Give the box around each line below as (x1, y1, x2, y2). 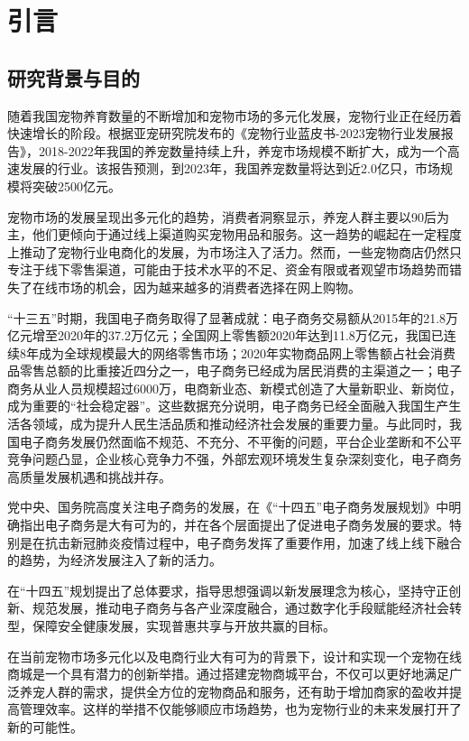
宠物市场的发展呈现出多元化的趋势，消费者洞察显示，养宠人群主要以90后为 (7, 207, 449, 226)
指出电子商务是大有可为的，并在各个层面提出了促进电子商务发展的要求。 (19, 515, 449, 534)
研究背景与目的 (7, 63, 140, 91)
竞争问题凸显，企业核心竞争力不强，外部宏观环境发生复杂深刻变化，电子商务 (7, 449, 462, 468)
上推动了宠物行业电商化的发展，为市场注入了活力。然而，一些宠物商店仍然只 (7, 242, 462, 261)
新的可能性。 (7, 717, 83, 736)
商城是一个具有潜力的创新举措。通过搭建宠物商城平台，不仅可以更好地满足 (7, 664, 449, 683)
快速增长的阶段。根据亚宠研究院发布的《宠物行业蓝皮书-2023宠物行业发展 (7, 124, 441, 143)
